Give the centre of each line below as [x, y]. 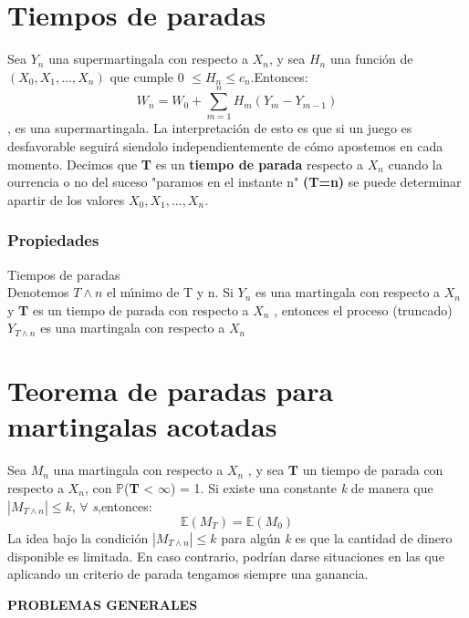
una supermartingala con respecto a [148, 59]
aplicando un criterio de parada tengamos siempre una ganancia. [188, 574]
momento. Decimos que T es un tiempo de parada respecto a [185, 164]
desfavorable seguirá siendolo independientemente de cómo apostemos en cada [225, 146]
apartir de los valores [66, 199]
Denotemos [38, 292]
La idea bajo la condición [78, 537]
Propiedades [53, 240]
